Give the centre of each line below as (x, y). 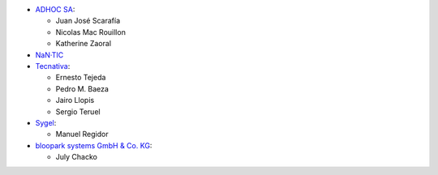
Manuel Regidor (82, 134)
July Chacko (76, 157)
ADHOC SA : (55, 9)
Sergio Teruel (78, 111)
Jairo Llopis (75, 100)
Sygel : (46, 122)
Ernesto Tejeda (81, 78)
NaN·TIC (49, 55)
